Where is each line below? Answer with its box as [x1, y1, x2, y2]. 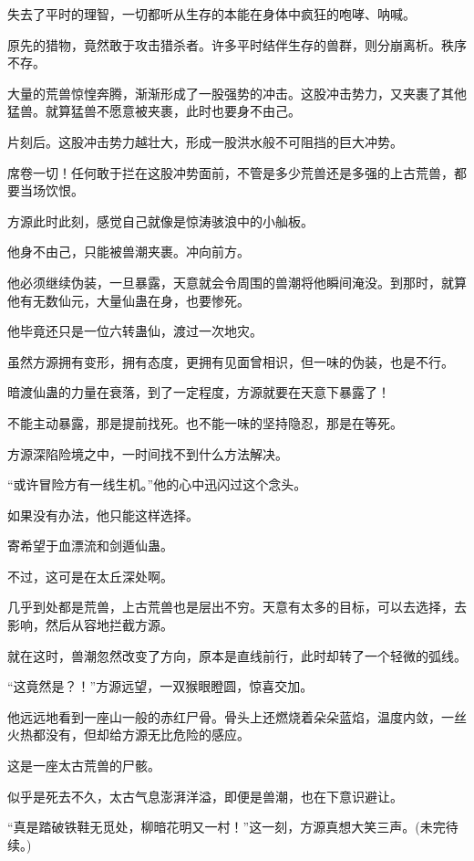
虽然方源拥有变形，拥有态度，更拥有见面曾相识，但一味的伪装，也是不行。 [7, 352, 454, 371]
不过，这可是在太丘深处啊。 [7, 566, 173, 585]
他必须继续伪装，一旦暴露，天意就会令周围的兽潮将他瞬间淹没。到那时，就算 [7, 272, 467, 291]
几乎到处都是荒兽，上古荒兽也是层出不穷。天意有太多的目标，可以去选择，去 [7, 597, 467, 616]
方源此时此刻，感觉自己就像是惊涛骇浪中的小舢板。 [7, 211, 314, 230]
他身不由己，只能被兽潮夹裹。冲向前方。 [7, 242, 250, 261]
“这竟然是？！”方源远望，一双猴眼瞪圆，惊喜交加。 [7, 677, 314, 696]
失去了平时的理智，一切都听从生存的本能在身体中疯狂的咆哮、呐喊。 [7, 5, 416, 23]
